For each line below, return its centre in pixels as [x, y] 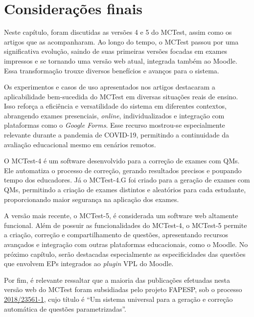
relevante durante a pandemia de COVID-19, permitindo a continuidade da [116, 135]
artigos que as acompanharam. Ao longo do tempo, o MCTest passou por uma [121, 41]
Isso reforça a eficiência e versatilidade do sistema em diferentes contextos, [115, 106]
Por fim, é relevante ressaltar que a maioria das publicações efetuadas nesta [117, 280]
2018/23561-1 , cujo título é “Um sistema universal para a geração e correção [118, 299]
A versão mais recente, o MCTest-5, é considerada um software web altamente [121, 215]
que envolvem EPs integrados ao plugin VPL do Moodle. [89, 263]
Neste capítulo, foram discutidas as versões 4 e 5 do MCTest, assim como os [118, 32]
